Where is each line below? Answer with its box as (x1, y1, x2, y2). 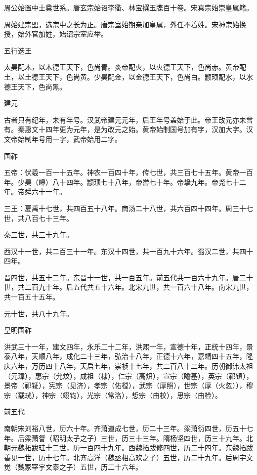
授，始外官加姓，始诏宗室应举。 (4, 29, 108, 39)
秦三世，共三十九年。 (4, 229, 73, 240)
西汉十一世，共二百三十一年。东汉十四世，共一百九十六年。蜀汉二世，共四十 (4, 246, 253, 256)
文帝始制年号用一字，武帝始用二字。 (4, 133, 122, 144)
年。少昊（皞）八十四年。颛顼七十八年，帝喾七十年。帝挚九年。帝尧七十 (4, 176, 239, 187)
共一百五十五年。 (4, 292, 59, 302)
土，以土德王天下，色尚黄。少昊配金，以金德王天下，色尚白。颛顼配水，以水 (4, 71, 253, 82)
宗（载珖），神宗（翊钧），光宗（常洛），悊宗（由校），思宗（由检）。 (4, 389, 222, 400)
